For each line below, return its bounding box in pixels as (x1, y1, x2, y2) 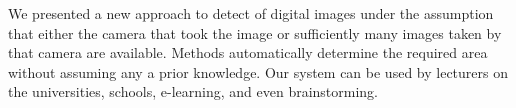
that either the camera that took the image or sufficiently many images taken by (8, 22, 502, 43)
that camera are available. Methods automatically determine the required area (8, 42, 488, 63)
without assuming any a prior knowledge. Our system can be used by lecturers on (8, 61, 508, 82)
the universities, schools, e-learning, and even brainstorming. (8, 81, 379, 102)
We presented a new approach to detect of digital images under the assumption (8, 3, 494, 23)
